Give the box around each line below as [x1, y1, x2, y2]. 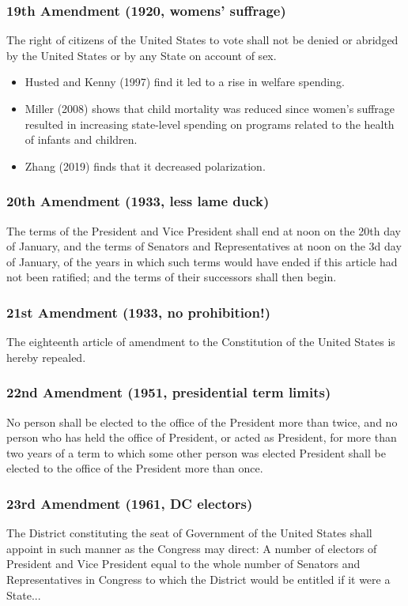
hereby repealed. [6, 348, 86, 365]
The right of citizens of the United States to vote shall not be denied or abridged [6, 32, 399, 48]
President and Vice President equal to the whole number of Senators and [6, 555, 361, 572]
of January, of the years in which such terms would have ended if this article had [6, 253, 398, 269]
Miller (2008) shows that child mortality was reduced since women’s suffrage [25, 100, 395, 116]
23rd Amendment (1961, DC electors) [6, 493, 253, 513]
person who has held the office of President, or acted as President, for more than [6, 429, 397, 446]
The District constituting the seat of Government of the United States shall [6, 525, 372, 541]
